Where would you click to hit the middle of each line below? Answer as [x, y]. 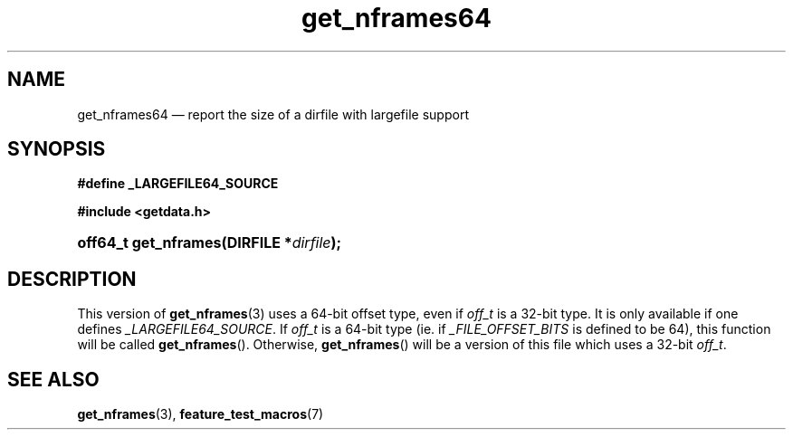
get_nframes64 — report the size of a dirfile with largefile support [273, 114]
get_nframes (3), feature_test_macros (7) [201, 414]
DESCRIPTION [72, 279]
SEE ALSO [53, 379]
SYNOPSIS [57, 149]
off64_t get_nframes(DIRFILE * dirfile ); [210, 243]
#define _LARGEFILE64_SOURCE [178, 184]
